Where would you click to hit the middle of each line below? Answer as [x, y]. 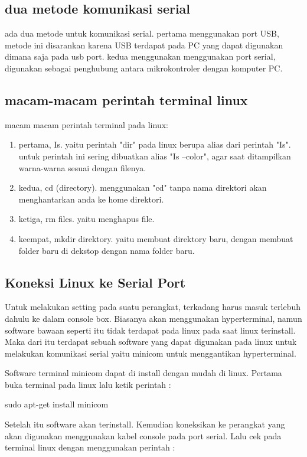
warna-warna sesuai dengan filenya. [82, 167]
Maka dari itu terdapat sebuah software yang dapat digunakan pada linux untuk [151, 342]
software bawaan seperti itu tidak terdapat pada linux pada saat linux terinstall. [150, 330]
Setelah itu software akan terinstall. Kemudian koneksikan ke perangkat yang [145, 424]
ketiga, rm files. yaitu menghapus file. [86, 219]
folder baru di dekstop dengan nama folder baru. [107, 250]
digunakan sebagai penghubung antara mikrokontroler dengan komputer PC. [144, 68]
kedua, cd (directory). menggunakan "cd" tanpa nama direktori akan [143, 187]
